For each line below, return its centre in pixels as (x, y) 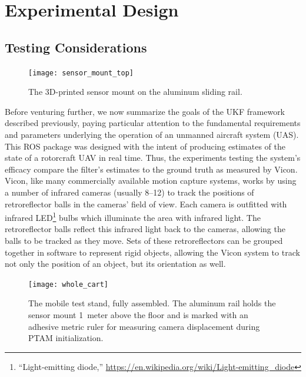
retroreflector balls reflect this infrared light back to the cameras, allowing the (145, 229)
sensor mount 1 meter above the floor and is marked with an (138, 315)
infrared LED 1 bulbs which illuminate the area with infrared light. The (133, 216)
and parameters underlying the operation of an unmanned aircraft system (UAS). (152, 135)
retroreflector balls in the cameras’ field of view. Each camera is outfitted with (146, 204)
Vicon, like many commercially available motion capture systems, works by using (151, 181)
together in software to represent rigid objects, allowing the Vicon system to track (152, 252)
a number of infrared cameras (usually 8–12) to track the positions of (129, 192)
